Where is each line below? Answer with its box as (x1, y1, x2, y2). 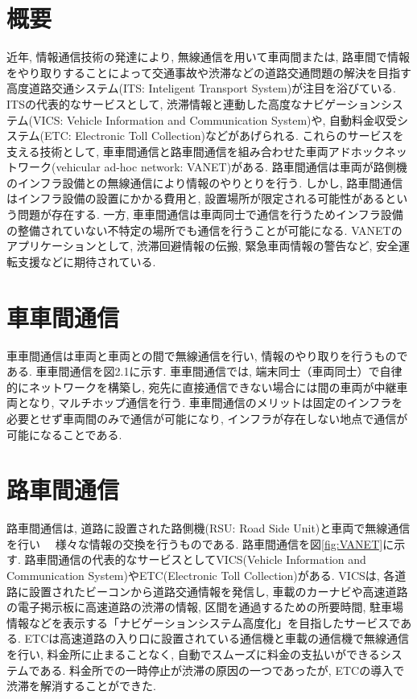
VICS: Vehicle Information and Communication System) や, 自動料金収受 (33, 111, 398, 128)
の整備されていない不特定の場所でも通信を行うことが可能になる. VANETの (6, 221, 403, 238)
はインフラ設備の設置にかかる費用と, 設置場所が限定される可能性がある (6, 190, 386, 207)
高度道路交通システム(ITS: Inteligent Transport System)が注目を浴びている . (6, 80, 397, 97)
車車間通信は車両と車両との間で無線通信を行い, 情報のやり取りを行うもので (6, 347, 408, 364)
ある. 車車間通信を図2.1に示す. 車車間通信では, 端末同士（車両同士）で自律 (6, 363, 403, 380)
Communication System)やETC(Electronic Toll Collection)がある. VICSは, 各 (6, 567, 395, 584)
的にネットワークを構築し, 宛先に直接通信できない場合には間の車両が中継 (6, 378, 397, 395)
